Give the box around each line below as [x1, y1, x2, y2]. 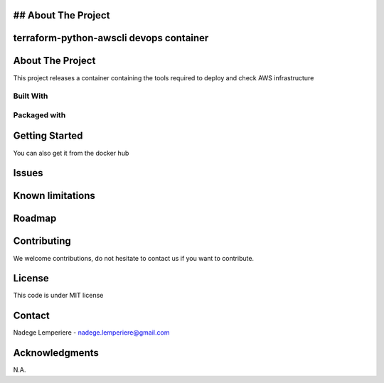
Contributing [13, 235, 71, 247]
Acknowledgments [13, 347, 100, 359]
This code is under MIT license [13, 291, 104, 300]
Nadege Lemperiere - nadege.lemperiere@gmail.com [13, 328, 170, 337]
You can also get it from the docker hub [13, 149, 129, 157]
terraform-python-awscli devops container [13, 32, 209, 44]
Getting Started [13, 130, 83, 142]
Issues [13, 167, 43, 179]
